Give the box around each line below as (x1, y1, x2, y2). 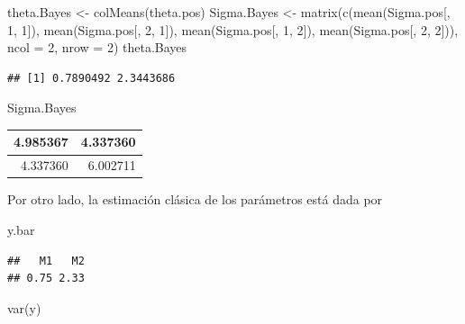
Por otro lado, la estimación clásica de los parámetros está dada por (7, 190, 383, 209)
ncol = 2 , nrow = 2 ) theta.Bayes (7, 38, 187, 57)
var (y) (7, 298, 41, 317)
